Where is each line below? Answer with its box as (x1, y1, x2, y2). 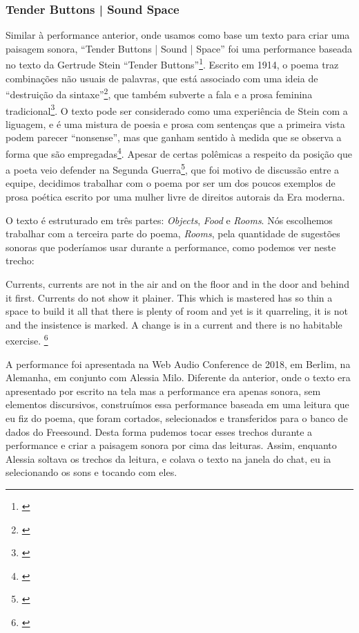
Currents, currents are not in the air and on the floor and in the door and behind (6, 277, 349, 291)
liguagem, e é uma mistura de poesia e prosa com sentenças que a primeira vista (6, 116, 345, 131)
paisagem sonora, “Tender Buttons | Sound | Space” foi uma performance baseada (6, 41, 352, 55)
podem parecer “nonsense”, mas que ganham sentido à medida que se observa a (6, 130, 342, 145)
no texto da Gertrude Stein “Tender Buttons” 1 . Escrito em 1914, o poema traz (6, 55, 339, 72)
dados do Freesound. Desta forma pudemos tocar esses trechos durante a (6, 424, 313, 439)
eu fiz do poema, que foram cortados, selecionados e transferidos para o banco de (6, 411, 348, 425)
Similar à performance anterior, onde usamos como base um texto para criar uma (6, 28, 350, 42)
